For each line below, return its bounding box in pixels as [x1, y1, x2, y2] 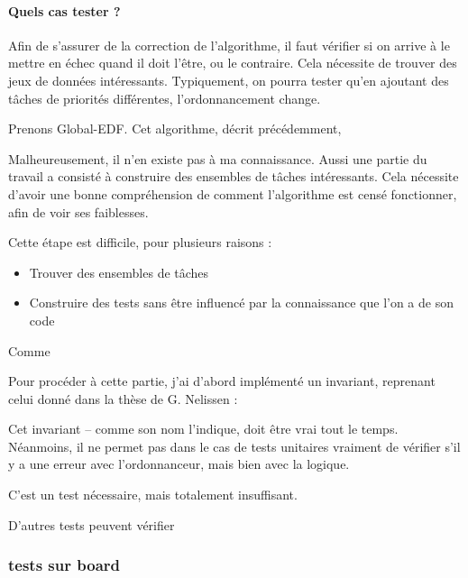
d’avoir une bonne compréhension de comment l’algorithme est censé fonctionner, [8, 184, 457, 203]
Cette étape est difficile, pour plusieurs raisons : [8, 233, 272, 252]
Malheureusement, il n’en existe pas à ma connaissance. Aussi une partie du [8, 149, 427, 168]
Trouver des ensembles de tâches [29, 262, 209, 281]
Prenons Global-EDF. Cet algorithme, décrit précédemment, [8, 119, 342, 138]
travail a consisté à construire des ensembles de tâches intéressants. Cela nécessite [8, 167, 459, 186]
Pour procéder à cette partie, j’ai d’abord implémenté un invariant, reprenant [8, 372, 436, 390]
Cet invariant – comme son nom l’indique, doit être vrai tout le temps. [8, 419, 399, 438]
